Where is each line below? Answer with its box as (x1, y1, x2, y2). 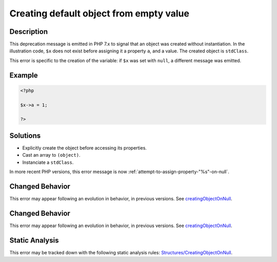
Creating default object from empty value (9, 8, 190, 19)
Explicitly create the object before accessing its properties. (22, 144, 147, 151)
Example (9, 71, 38, 80)
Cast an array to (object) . (22, 152, 81, 158)
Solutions (9, 131, 41, 140)
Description (9, 27, 48, 36)
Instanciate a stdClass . (22, 159, 74, 165)
